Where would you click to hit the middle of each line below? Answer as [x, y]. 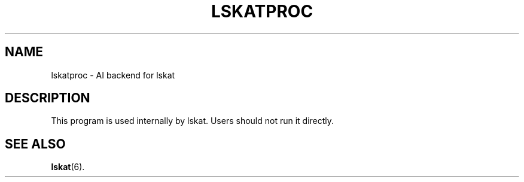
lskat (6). [68, 167]
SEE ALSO [35, 144]
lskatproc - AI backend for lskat [113, 75]
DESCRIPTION [48, 98]
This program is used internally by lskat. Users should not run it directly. [193, 121]
